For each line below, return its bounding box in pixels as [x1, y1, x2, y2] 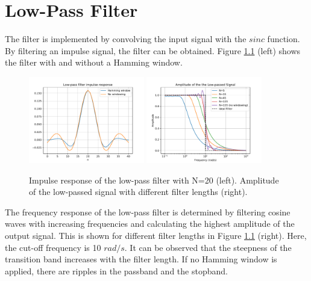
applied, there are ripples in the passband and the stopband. [5, 264, 228, 277]
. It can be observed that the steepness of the [124, 241, 292, 253]
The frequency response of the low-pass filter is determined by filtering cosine [5, 205, 291, 218]
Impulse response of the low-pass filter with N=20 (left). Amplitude [29, 173, 279, 186]
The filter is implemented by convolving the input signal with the [5, 32, 247, 45]
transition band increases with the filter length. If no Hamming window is [5, 253, 277, 265]
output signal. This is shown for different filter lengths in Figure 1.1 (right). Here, [5, 229, 307, 241]
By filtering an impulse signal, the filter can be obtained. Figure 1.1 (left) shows [5, 44, 301, 57]
